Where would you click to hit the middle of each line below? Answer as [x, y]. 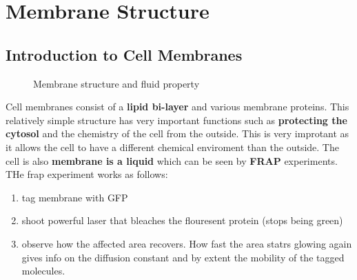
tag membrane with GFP [75, 197]
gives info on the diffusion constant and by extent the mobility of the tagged [183, 257]
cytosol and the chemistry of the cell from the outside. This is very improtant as [177, 133]
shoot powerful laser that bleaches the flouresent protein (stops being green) [182, 220]
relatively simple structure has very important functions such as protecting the [176, 120]
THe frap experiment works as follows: [87, 174]
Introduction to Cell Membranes [124, 54]
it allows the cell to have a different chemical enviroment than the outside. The [172, 147]
